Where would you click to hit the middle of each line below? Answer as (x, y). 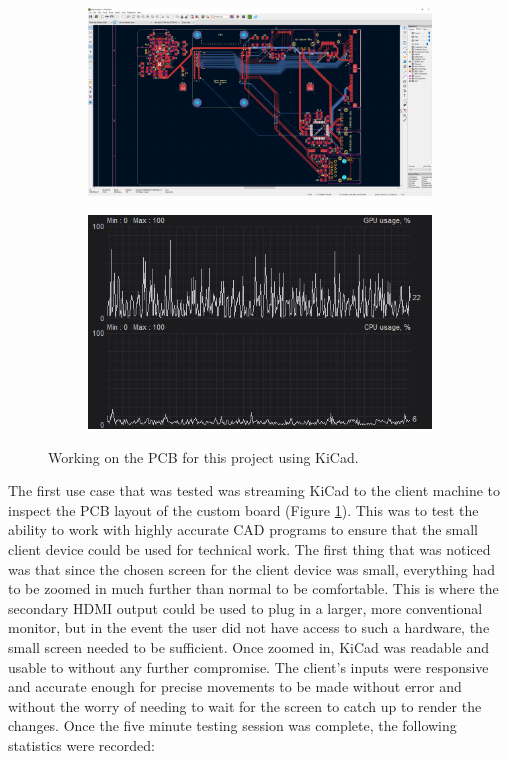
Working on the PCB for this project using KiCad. (203, 456)
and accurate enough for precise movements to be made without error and (235, 686)
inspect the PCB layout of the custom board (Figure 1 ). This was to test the (243, 509)
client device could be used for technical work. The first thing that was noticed (249, 549)
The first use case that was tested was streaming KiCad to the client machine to (254, 490)
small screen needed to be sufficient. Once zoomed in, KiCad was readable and (248, 646)
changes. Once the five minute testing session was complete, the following (232, 725)
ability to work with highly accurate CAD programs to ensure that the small (243, 529)
